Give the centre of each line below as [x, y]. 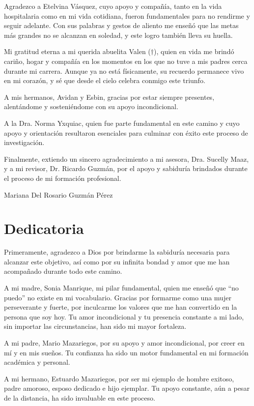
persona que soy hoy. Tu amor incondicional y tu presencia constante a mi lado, [124, 316]
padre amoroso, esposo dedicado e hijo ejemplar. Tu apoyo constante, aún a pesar [127, 388]
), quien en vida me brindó [194, 51]
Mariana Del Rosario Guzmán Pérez [58, 194]
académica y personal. [37, 362]
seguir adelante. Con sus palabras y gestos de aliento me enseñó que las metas [121, 25]
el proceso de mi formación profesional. [63, 178]
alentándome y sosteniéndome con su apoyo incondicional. [91, 106]
